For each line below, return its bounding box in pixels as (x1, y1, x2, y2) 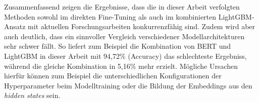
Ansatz (4, 21, 26, 32)
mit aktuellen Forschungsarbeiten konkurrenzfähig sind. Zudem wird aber (28, 21, 255, 32)
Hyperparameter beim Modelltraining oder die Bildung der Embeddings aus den (4, 80, 252, 90)
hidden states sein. (4, 90, 61, 100)
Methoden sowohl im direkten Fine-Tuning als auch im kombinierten (4, 11, 217, 22)
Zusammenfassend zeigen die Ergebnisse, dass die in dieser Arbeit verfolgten (4, 2, 240, 12)
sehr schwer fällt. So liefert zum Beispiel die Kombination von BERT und (4, 41, 231, 51)
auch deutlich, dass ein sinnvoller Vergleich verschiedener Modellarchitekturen (4, 31, 245, 41)
